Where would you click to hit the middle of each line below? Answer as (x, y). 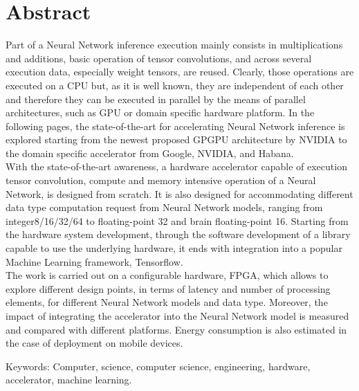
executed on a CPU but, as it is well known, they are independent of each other (175, 85)
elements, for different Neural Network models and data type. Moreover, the (167, 302)
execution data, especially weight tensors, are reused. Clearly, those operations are (180, 72)
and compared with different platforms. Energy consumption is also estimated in (176, 329)
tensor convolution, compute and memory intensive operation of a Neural (161, 180)
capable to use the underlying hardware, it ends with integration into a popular (174, 248)
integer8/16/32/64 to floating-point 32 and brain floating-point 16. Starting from (177, 220)
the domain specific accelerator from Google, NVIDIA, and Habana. (150, 153)
